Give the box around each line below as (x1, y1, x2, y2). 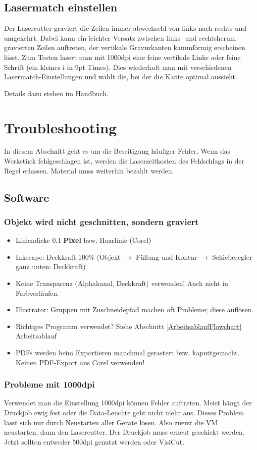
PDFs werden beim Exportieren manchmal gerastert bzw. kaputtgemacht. (15, 347, 240, 358)
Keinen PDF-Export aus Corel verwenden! (15, 357, 145, 367)
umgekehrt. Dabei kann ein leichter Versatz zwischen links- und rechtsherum (4, 32, 236, 43)
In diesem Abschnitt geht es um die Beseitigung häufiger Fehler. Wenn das (4, 146, 231, 156)
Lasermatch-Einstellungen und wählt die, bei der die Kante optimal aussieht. (4, 71, 237, 82)
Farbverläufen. (15, 287, 59, 298)
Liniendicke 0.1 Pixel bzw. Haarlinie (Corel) (15, 235, 152, 245)
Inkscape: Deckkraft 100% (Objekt (15, 251, 121, 262)
